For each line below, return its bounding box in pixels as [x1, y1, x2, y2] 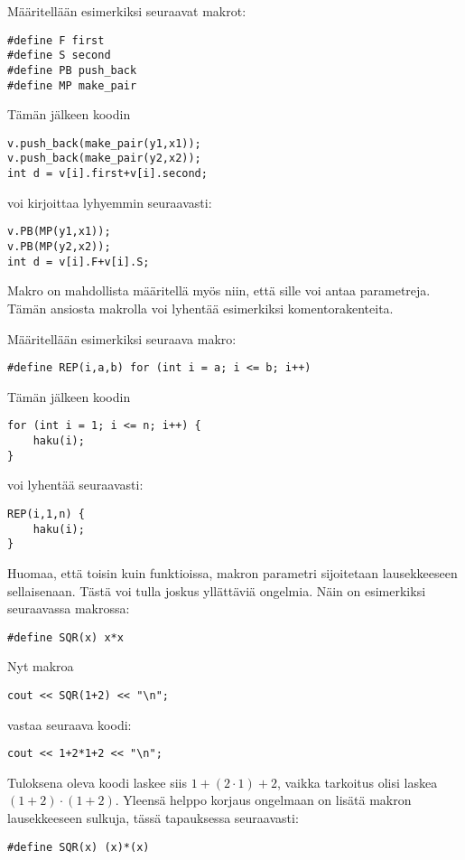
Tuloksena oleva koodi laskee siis [7, 772, 188, 791]
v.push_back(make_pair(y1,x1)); [7, 136, 201, 150]
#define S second [7, 49, 111, 62]
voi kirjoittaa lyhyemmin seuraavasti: [7, 192, 212, 211]
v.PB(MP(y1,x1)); [7, 225, 111, 238]
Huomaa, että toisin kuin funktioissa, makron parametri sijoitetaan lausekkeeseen [7, 563, 458, 582]
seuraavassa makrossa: [7, 599, 130, 618]
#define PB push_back [7, 63, 137, 77]
